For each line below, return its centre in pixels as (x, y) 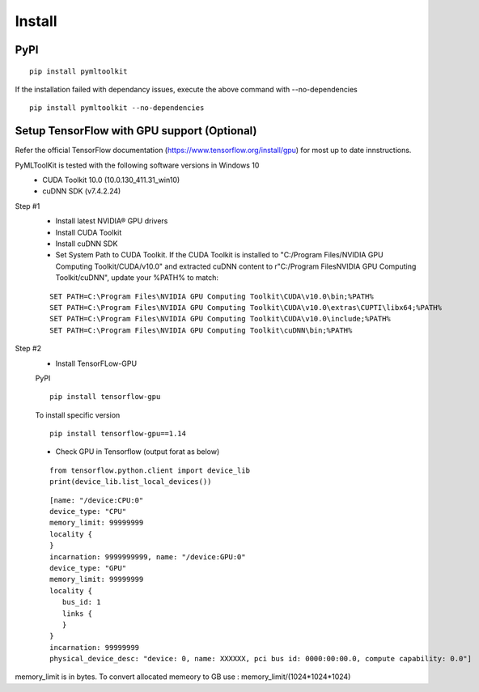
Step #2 (28, 349)
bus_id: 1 (81, 602)
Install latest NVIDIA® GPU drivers (112, 221)
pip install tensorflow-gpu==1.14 (118, 434)
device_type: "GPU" (88, 568)
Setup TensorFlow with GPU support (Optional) (136, 131)
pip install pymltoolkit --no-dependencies (117, 108)
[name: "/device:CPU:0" (97, 500)
